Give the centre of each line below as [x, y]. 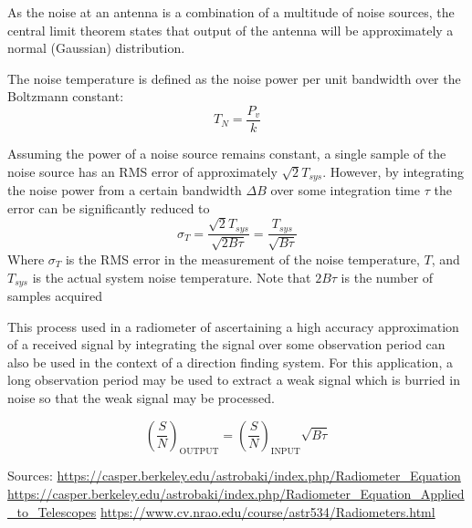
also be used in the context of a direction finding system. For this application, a [230, 362]
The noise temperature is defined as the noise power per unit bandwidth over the [234, 78]
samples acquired [55, 295]
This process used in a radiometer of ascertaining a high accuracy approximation [233, 326]
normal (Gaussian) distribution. [96, 48]
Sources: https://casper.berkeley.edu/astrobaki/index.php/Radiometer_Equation [234, 476]
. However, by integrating [393, 171]
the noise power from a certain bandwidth [125, 190]
